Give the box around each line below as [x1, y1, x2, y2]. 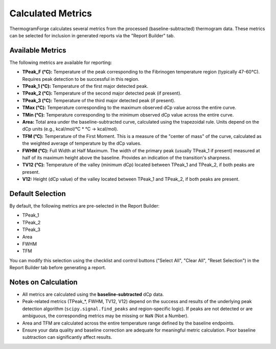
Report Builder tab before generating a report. [9, 265, 106, 271]
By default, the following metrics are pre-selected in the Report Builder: [9, 203, 159, 209]
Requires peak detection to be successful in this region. [22, 76, 140, 82]
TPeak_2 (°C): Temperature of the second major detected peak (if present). [22, 90, 181, 97]
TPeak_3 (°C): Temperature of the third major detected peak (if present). [22, 97, 176, 103]
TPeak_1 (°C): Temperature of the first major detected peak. [22, 83, 148, 89]
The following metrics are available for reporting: [9, 59, 112, 65]
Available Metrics [9, 46, 66, 55]
